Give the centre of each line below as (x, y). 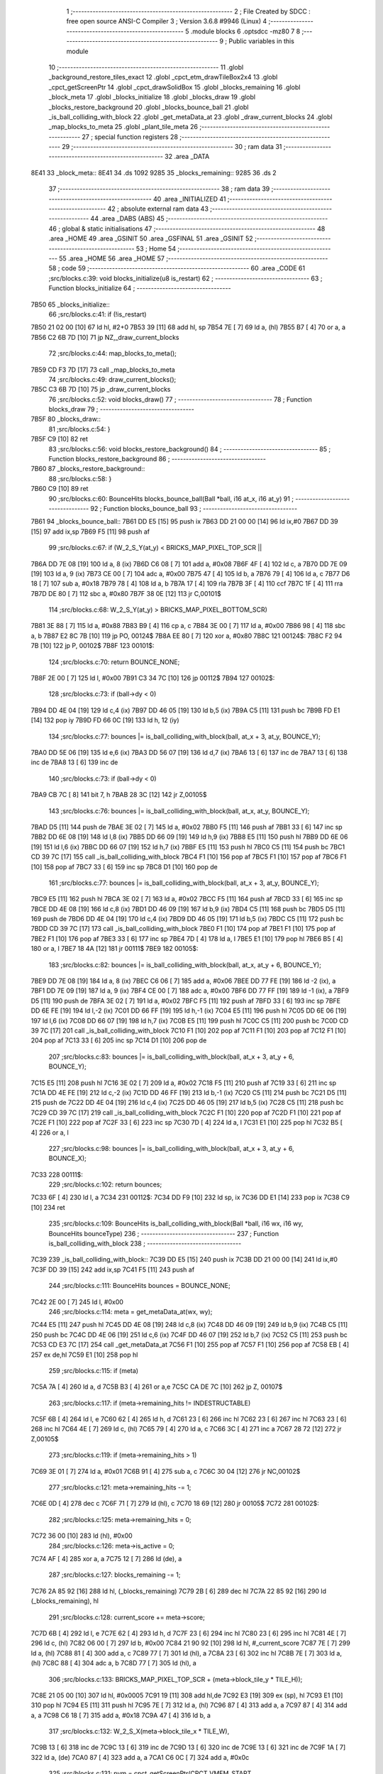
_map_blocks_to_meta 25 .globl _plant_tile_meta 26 (123, 127)
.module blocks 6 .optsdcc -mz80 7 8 (245, 31)
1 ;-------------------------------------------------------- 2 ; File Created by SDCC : (189, 11)
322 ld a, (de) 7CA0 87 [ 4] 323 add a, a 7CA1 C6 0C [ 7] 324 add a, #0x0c (140, 1757)
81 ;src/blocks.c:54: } (79, 429)
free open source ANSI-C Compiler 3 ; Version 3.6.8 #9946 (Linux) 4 (167, 21)
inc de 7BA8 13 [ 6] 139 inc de (74, 762)
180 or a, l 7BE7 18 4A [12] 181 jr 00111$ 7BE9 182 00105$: (115, 949)
